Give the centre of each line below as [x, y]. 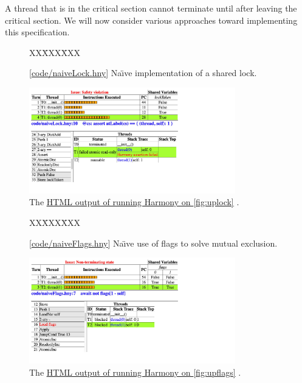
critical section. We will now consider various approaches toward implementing [151, 20]
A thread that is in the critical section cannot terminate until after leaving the [151, 8]
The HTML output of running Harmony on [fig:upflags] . [135, 372]
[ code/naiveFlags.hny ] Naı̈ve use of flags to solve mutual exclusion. [153, 243]
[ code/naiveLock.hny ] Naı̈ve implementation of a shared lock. [143, 73]
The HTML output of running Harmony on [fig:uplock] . [134, 202]
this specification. [37, 32]
